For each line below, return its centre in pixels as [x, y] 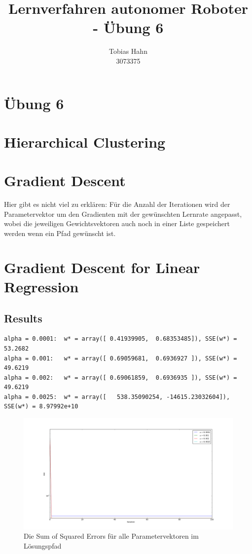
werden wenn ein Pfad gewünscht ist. [60, 233]
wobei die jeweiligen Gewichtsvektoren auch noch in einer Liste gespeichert [117, 223]
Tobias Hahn [128, 51]
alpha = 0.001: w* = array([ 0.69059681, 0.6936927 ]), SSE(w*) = [121, 358]
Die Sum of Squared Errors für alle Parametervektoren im [111, 536]
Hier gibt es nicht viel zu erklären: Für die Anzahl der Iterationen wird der [117, 204]
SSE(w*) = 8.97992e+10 [41, 407]
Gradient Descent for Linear [102, 267]
